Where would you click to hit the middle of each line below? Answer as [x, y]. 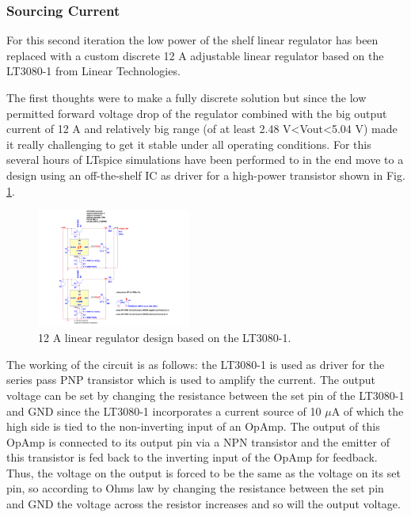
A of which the [367, 411]
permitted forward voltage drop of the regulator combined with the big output [197, 113]
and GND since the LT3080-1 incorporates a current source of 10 [164, 411]
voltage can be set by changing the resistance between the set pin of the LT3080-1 [205, 395]
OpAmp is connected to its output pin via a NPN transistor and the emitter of [198, 441]
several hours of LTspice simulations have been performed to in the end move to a [205, 160]
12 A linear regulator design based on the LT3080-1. [165, 338]
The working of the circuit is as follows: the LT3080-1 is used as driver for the [196, 364]
